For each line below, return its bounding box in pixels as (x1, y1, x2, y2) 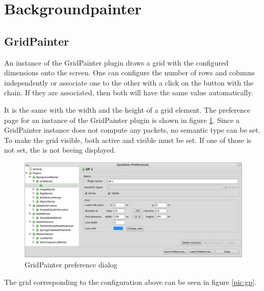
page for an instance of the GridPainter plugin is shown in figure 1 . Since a (4, 114, 240, 125)
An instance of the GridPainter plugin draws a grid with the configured (4, 57, 229, 68)
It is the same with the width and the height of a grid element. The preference (4, 104, 251, 115)
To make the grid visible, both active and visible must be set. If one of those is (4, 134, 252, 145)
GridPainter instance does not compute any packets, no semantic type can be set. (4, 124, 260, 135)
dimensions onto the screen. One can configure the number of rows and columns (4, 67, 255, 78)
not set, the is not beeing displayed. (4, 144, 116, 155)
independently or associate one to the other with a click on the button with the (4, 77, 254, 88)
